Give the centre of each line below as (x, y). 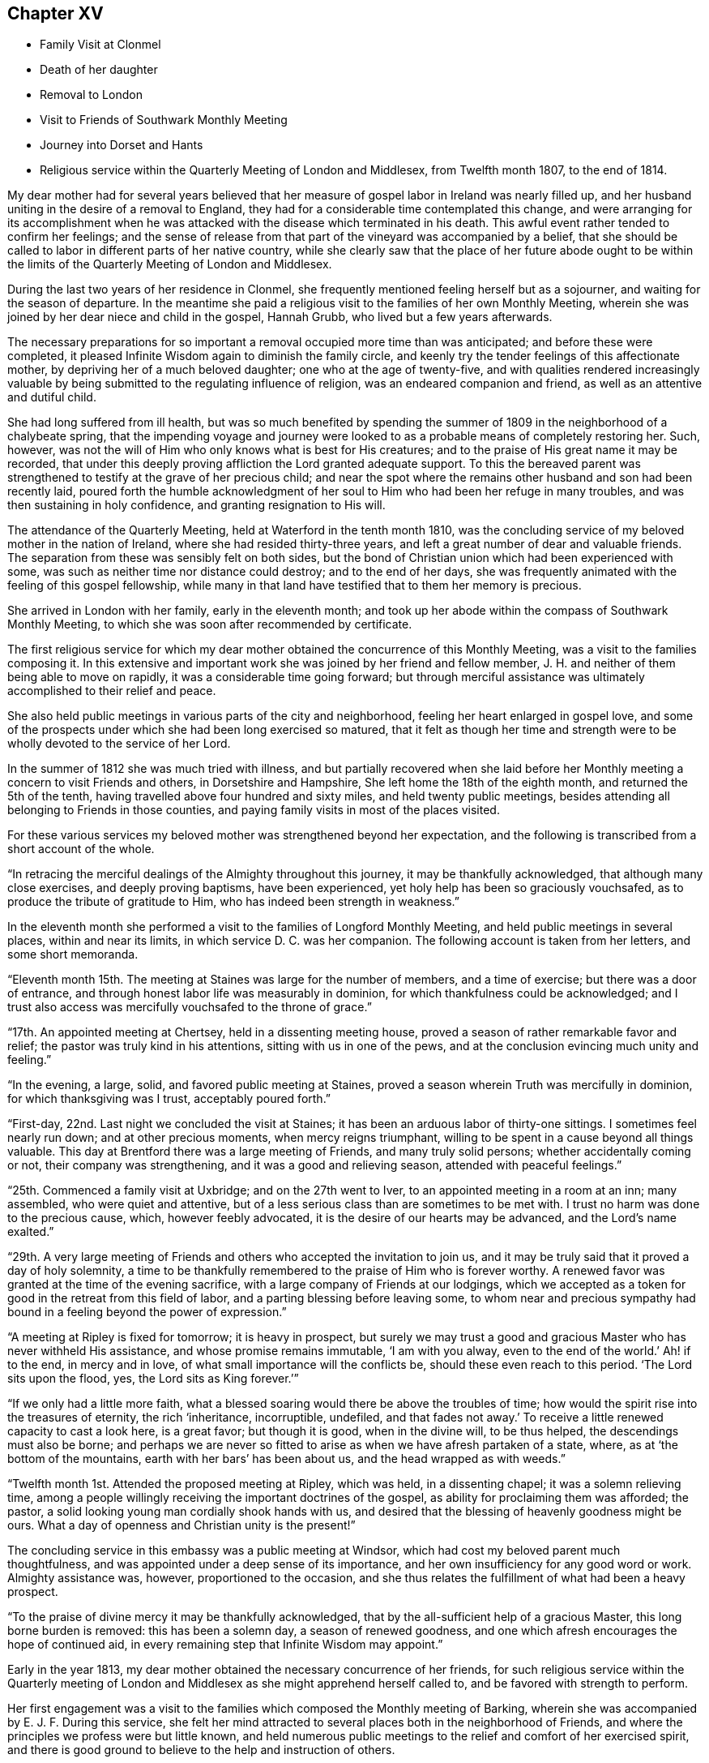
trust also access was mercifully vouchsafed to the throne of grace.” (190, 1007)
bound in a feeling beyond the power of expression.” (147, 1312)
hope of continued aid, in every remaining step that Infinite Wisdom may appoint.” (225, 1645)
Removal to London (91, 95)
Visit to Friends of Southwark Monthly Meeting (164, 120)
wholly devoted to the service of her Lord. (119, 744)
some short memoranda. (73, 954)
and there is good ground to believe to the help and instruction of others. (201, 1750)
